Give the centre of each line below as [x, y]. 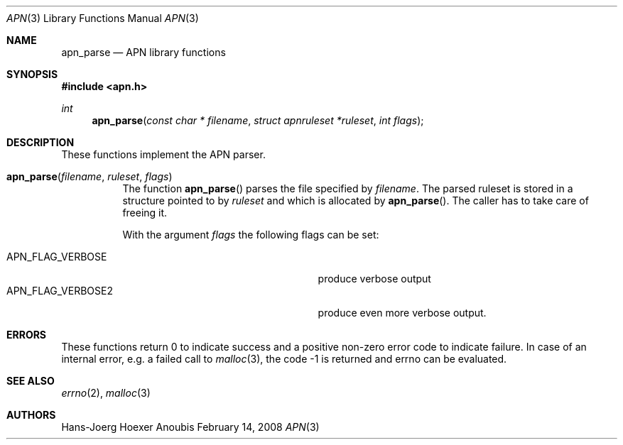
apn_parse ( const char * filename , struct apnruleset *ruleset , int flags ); [258, 120]
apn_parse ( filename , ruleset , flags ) [90, 176]
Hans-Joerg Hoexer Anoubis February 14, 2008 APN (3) [190, 427]
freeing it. [145, 213]
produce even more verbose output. [402, 313]
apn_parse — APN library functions [143, 52]
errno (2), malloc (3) [106, 393]
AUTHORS [31, 415]
